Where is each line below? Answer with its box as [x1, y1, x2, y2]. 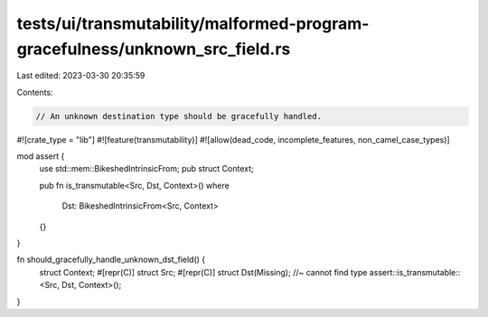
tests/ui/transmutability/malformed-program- [16, 14, 370, 33]
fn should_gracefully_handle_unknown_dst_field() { [16, 254, 206, 266]
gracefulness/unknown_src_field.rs [16, 39, 291, 59]
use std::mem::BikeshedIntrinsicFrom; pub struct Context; [39, 163, 254, 174]
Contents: [16, 87, 53, 98]
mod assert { [16, 151, 65, 162]
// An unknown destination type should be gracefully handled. [35, 111, 323, 121]
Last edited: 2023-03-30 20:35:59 [16, 70, 145, 81]
